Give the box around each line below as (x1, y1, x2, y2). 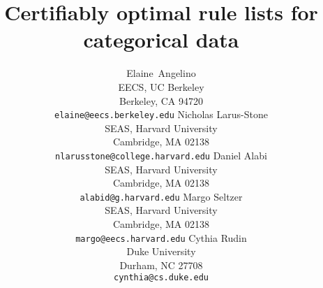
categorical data (83, 25, 239, 54)
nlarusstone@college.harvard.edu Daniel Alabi (55, 147, 267, 162)
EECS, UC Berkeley (118, 79, 204, 94)
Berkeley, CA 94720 (119, 93, 203, 108)
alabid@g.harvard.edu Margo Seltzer (80, 189, 243, 203)
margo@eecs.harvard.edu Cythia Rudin (75, 230, 247, 245)
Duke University (126, 244, 196, 259)
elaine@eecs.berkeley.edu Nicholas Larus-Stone (54, 107, 268, 122)
